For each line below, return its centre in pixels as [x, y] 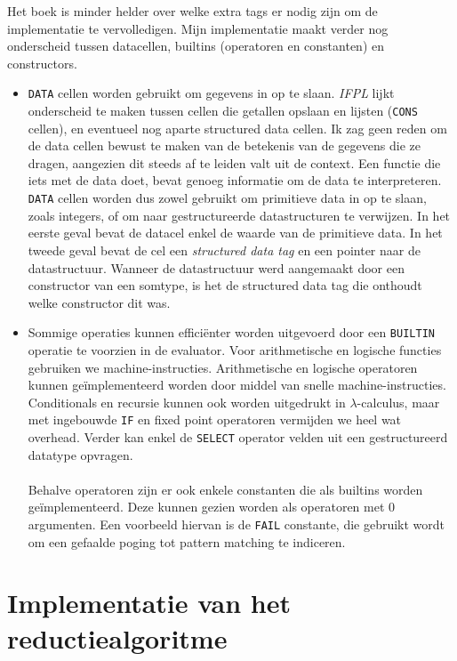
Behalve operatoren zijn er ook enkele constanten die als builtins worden [225, 489]
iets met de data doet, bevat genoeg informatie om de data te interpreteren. [235, 180]
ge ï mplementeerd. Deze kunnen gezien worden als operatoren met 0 [212, 507]
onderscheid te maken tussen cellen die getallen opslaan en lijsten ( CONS [223, 111]
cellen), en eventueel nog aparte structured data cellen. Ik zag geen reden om [237, 128]
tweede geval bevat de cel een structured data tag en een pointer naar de [224, 250]
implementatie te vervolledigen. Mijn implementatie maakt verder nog [198, 28]
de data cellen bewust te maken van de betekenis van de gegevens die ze [224, 145]
